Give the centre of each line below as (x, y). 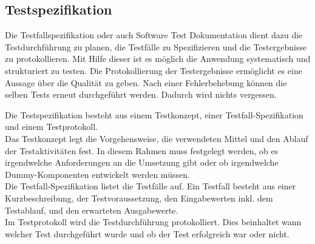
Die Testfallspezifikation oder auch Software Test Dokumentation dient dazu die (154, 35)
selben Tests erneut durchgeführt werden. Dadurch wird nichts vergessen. (141, 94)
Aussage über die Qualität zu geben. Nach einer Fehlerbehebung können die (146, 82)
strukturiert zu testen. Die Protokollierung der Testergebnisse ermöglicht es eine (154, 70)
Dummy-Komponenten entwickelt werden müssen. (97, 174)
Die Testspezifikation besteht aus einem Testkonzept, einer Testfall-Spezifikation (154, 114)
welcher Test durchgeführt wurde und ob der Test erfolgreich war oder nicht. (147, 233)
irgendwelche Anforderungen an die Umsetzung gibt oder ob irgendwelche (142, 162)
